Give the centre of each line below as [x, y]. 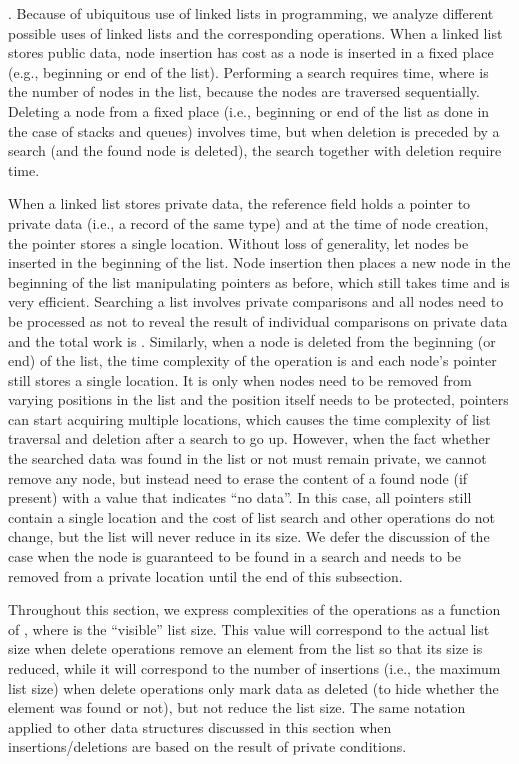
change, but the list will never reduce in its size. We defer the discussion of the [249, 536]
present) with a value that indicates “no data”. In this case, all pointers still [240, 497]
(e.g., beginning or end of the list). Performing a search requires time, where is [248, 71]
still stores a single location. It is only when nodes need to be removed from [240, 379]
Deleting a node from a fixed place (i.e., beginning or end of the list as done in [249, 110]
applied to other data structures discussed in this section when [200, 726]
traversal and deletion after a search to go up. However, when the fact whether [249, 438]
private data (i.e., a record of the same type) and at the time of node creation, [248, 222]
